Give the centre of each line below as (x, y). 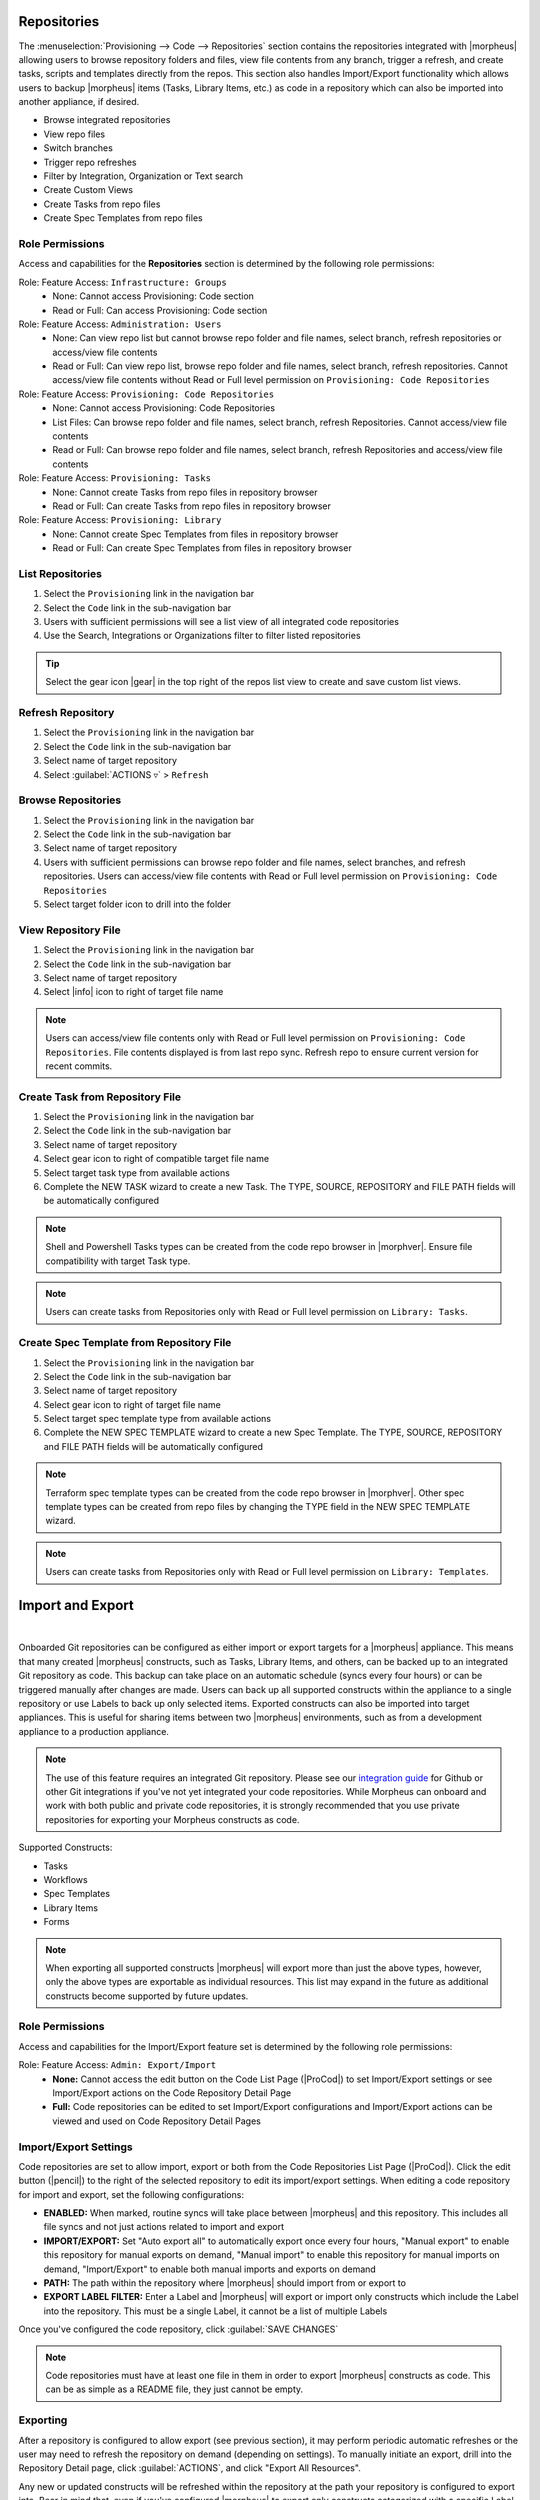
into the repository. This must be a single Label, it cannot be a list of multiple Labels (215, 2311)
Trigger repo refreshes (90, 162)
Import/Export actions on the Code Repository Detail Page (172, 2093)
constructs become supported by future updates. (147, 1996)
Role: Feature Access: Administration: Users (120, 324)
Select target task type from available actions (136, 1172)
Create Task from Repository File (100, 1097)
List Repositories (60, 573)
